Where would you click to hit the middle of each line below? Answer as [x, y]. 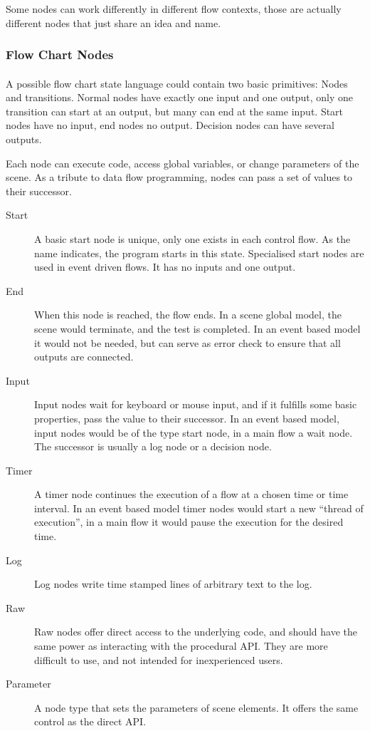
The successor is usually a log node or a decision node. [153, 446]
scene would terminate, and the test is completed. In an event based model [197, 328]
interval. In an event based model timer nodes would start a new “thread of [199, 508]
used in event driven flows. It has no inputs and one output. [165, 267]
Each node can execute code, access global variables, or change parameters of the [183, 163]
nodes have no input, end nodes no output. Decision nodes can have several [170, 125]
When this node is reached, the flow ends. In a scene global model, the [188, 315]
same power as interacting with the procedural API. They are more [181, 646]
